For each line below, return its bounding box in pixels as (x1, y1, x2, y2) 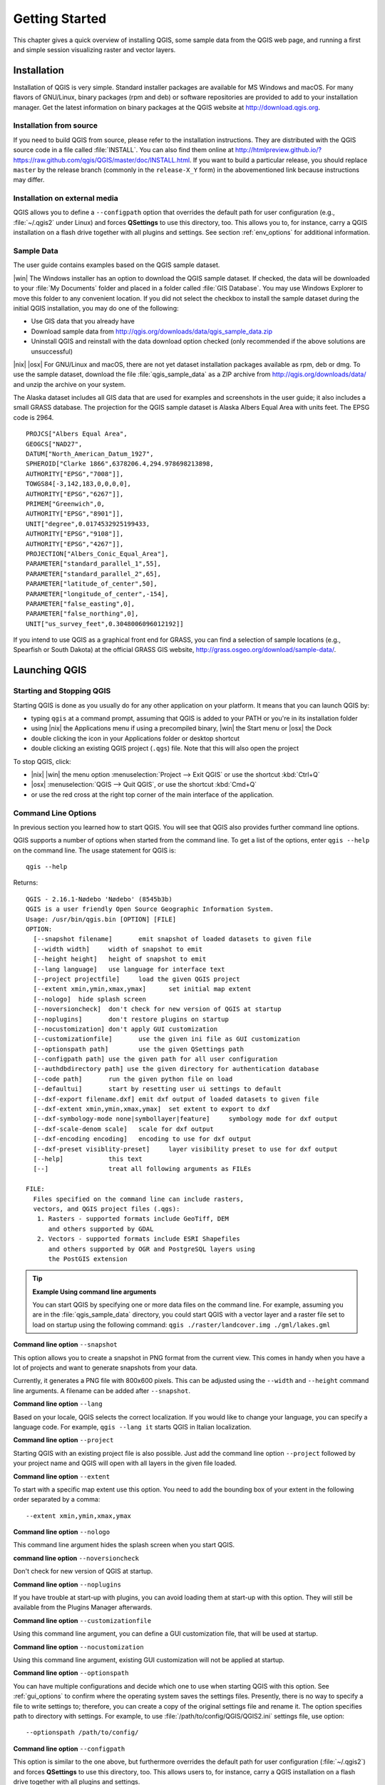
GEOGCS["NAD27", (26, 440, 83, 448)
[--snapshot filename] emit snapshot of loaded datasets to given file (33, 935, 312, 943)
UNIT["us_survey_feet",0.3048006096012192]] (26, 620, 185, 628)
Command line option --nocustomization (13, 1642, 144, 1651)
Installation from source (13, 121, 98, 131)
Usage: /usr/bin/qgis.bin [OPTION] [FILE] (26, 915, 177, 923)
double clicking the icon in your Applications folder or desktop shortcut (31, 734, 240, 743)
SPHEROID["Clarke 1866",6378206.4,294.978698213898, (26, 460, 214, 468)
